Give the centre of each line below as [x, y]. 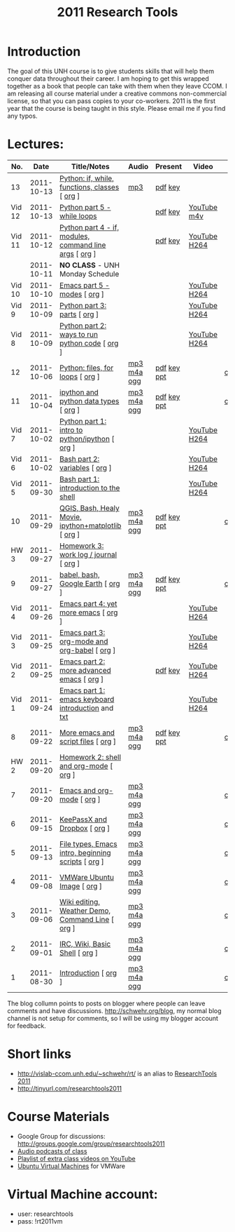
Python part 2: [83, 326]
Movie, [70, 516]
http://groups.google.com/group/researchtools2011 [91, 1144]
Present [168, 166]
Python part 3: [83, 305]
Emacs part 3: [82, 632]
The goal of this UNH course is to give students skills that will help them [111, 71]
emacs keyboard [87, 699]
